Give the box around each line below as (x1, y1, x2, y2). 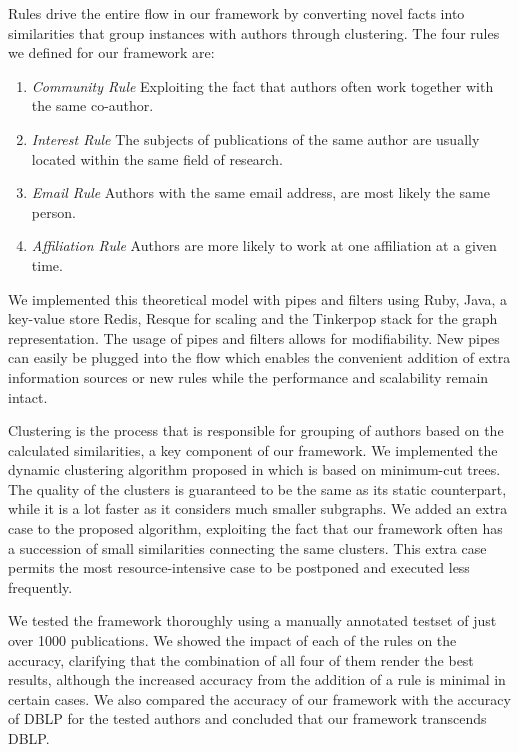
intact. (8, 386, 48, 407)
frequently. (8, 576, 73, 597)
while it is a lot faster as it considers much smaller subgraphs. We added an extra (8, 498, 508, 519)
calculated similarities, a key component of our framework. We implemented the (8, 439, 498, 460)
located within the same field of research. (31, 148, 283, 169)
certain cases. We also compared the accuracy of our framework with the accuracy (8, 688, 511, 709)
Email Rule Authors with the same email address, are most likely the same (31, 182, 490, 203)
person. (31, 201, 76, 222)
